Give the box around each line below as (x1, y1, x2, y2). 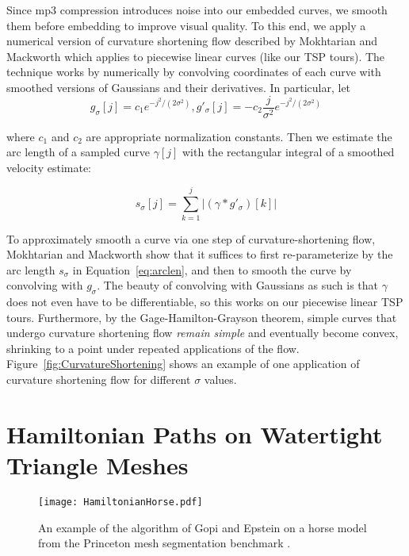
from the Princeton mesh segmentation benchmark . (38, 535, 291, 551)
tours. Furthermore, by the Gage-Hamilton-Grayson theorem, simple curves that (6, 309, 397, 325)
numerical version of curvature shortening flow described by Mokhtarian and (6, 33, 377, 49)
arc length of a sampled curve (6, 144, 150, 160)
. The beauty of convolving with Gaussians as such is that (97, 277, 379, 293)
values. (204, 371, 237, 388)
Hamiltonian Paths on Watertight (6, 417, 383, 450)
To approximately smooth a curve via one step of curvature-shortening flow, (6, 230, 376, 247)
